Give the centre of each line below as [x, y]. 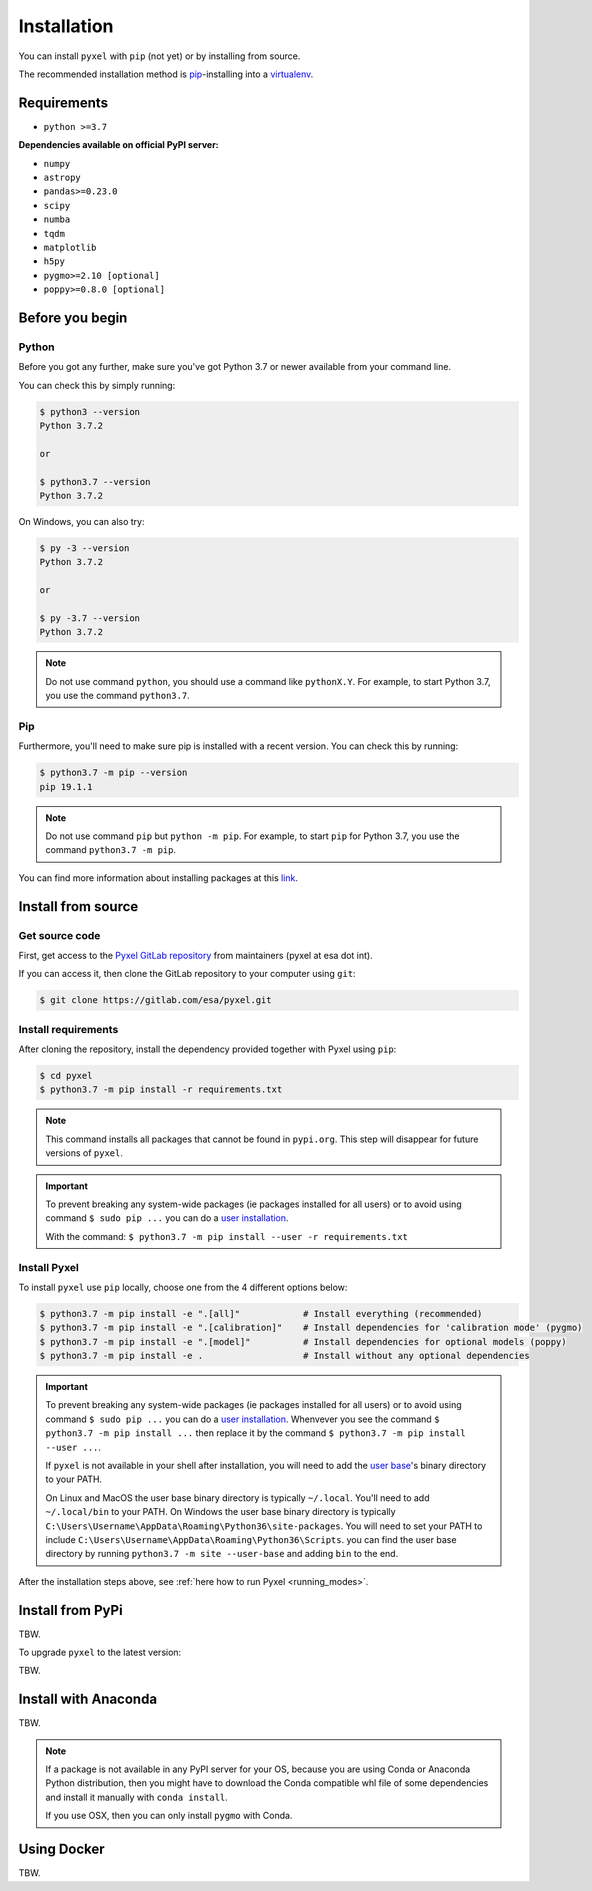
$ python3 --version [89, 411]
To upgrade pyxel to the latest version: [100, 1652]
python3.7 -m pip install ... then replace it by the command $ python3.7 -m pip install [256, 1433]
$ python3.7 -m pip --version [113, 773]
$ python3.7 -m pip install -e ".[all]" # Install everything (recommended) [261, 1313]
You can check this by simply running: [97, 385]
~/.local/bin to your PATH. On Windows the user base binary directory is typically [220, 1512]
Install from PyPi [71, 1610]
